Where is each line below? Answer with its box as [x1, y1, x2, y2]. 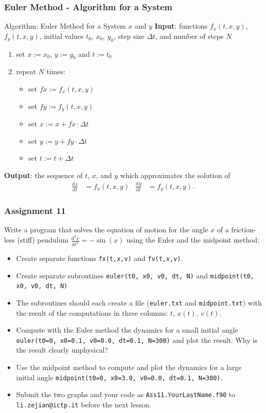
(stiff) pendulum [17, 234, 69, 245]
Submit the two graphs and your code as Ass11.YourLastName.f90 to [16, 389, 235, 400]
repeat [16, 66, 36, 77]
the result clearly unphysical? [16, 344, 108, 355]
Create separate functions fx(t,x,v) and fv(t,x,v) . [16, 252, 183, 263]
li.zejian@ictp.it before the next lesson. [16, 399, 151, 409]
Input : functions [154, 20, 208, 31]
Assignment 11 [4, 204, 66, 217]
